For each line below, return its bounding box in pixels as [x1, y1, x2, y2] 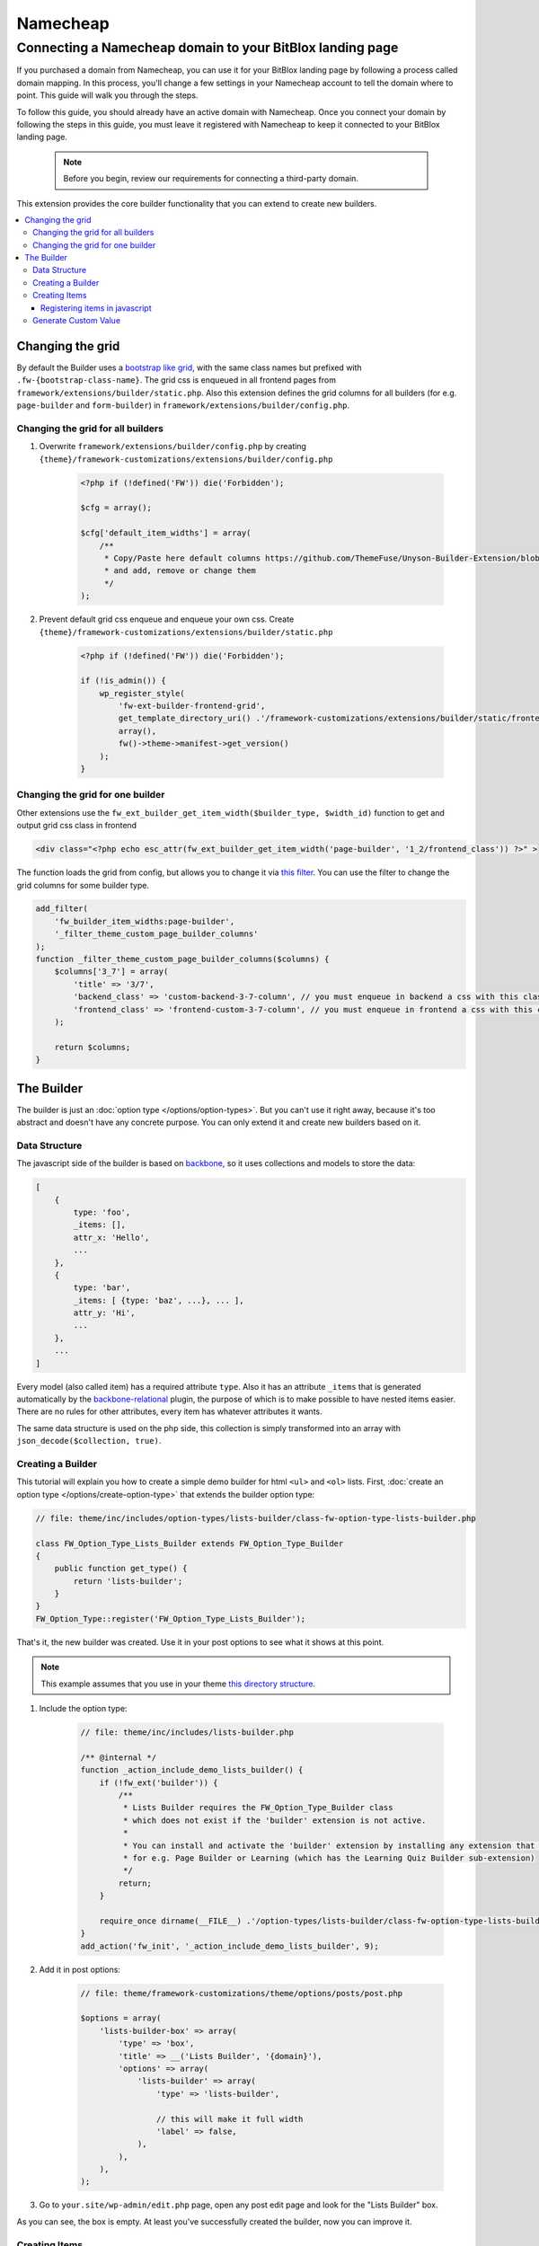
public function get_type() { [54, 1563, 188, 1574]
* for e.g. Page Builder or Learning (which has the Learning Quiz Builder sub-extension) [122, 1853, 535, 1863]
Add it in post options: [39, 1964, 121, 1975]
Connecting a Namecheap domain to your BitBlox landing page [16, 40, 399, 56]
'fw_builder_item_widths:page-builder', [54, 916, 235, 926]
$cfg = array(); [80, 503, 153, 513]
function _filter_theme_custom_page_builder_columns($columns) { [35, 954, 330, 965]
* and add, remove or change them [103, 566, 256, 576]
